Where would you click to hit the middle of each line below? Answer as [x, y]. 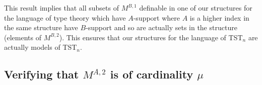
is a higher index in [219, 17]
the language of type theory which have [65, 17]
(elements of [23, 37]
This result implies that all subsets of [61, 8]
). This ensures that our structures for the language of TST [151, 37]
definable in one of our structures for [196, 8]
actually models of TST [41, 47]
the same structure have [41, 27]
